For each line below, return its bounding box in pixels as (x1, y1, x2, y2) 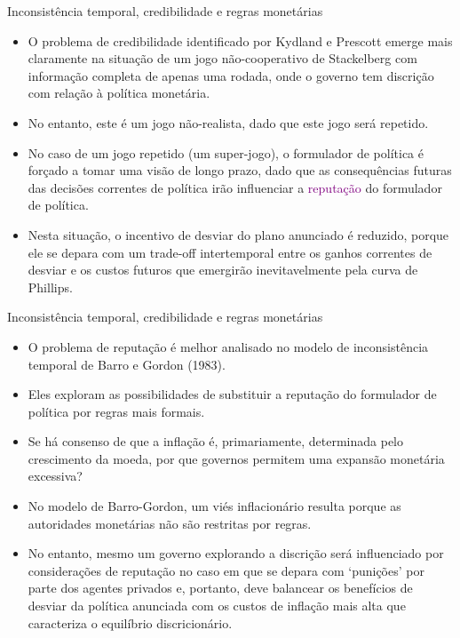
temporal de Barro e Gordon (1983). (28, 355, 226, 373)
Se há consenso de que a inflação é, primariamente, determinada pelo (28, 432, 403, 451)
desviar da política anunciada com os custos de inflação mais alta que (28, 596, 406, 615)
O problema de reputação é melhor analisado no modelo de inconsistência (28, 337, 429, 355)
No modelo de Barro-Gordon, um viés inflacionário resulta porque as (28, 497, 401, 515)
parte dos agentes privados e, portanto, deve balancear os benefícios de (28, 578, 413, 597)
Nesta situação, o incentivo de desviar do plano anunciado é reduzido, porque (28, 225, 449, 243)
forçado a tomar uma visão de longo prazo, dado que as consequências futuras (28, 161, 452, 179)
